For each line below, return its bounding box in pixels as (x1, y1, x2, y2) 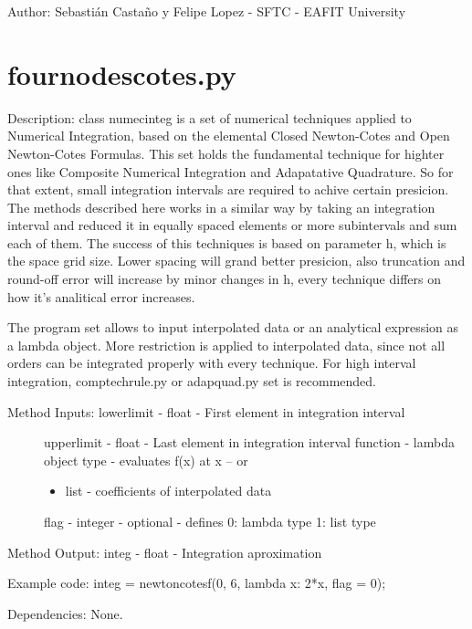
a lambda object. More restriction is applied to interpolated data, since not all (7, 335, 446, 354)
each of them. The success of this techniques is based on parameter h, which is (7, 233, 446, 252)
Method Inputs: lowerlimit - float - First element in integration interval (7, 402, 405, 421)
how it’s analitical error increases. (7, 287, 195, 306)
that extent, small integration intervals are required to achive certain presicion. (7, 180, 449, 199)
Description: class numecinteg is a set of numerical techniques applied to (7, 108, 412, 127)
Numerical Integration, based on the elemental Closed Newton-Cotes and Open (7, 126, 450, 145)
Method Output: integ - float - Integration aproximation (7, 542, 322, 561)
